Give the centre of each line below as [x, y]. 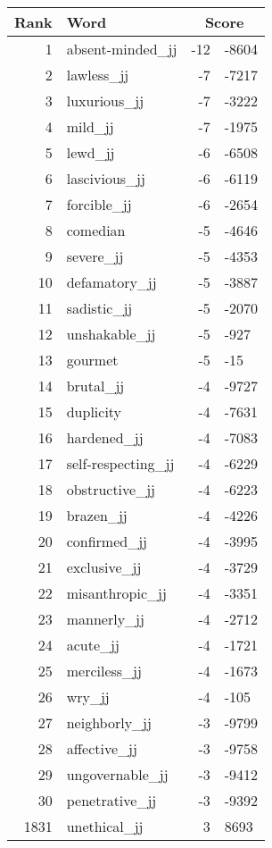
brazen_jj [97, 515]
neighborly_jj [109, 722]
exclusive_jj [104, 567]
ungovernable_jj [117, 774]
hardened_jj [105, 437]
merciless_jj [104, 671]
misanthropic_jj [116, 593]
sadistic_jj [99, 308]
